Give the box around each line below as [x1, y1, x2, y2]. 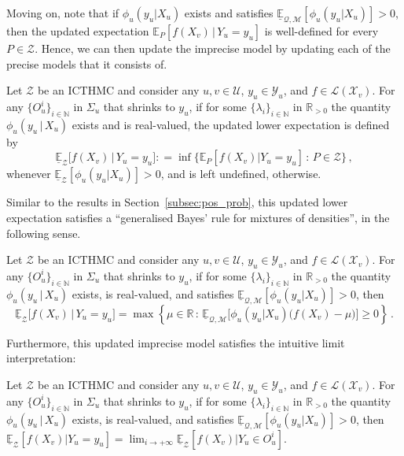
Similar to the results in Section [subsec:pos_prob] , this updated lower [6, 194, 348, 210]
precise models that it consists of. [6, 55, 167, 72]
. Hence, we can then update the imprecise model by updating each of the [35, 40, 391, 57]
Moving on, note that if [6, 5, 119, 20]
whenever [6, 165, 51, 182]
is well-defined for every [264, 23, 379, 39]
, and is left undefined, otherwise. [160, 165, 321, 182]
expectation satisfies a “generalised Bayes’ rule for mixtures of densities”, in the [6, 209, 390, 225]
